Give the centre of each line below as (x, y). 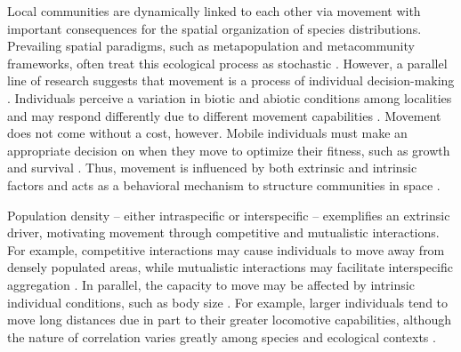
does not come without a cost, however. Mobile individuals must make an (207, 133)
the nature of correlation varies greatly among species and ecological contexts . (222, 336)
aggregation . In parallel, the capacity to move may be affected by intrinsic (211, 284)
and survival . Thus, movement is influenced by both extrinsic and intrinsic (212, 168)
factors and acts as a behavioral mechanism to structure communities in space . (224, 184)
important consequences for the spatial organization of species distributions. (214, 28)
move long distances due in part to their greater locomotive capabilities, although (229, 320)
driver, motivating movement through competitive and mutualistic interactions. (223, 232)
